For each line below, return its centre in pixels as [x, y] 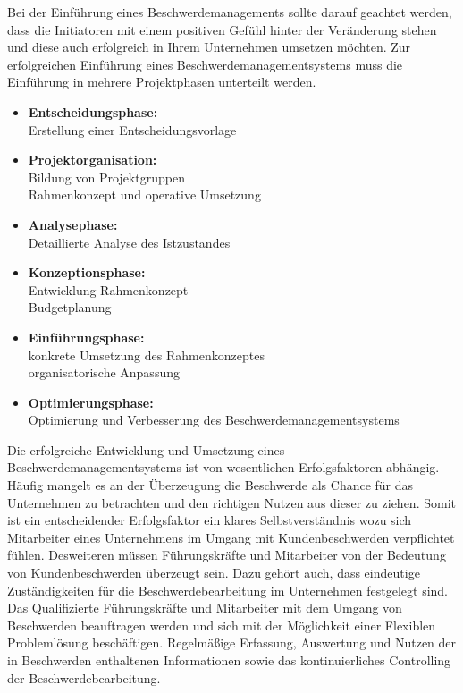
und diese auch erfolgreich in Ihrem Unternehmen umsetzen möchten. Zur [209, 47]
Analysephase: [73, 224]
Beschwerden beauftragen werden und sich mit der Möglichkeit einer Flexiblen [222, 625]
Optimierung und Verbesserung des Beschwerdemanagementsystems [214, 420]
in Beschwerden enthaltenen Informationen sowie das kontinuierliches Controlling [229, 660]
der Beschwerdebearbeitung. [84, 677]
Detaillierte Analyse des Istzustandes [129, 242]
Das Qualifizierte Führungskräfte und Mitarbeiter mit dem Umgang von [205, 608]
